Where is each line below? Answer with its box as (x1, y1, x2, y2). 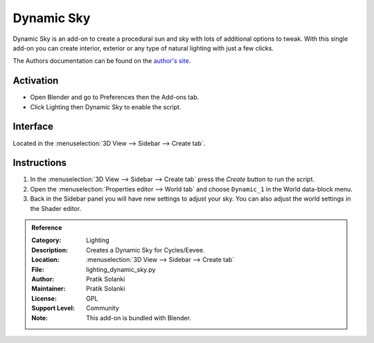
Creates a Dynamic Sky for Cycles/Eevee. (86, 245, 205, 254)
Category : (31, 236, 62, 245)
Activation (12, 75, 59, 86)
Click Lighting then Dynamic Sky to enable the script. (30, 102, 181, 111)
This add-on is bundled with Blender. (86, 313, 192, 322)
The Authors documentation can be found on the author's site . (12, 57, 191, 65)
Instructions (12, 157, 67, 169)
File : (31, 265, 44, 273)
